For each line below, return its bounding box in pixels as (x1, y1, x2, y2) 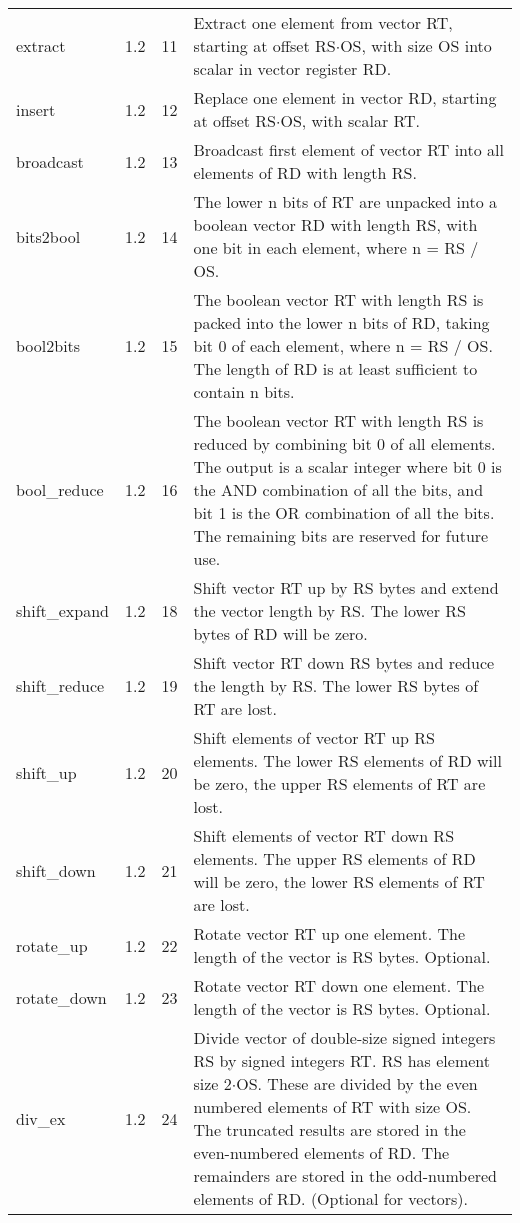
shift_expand (16, 599, 110, 622)
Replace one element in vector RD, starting (193, 86, 497, 109)
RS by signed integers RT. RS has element (193, 1049, 490, 1072)
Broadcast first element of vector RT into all (193, 138, 504, 161)
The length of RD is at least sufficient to (193, 357, 478, 380)
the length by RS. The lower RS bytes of (193, 674, 479, 697)
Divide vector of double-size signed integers (193, 1026, 496, 1049)
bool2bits (16, 334, 81, 357)
